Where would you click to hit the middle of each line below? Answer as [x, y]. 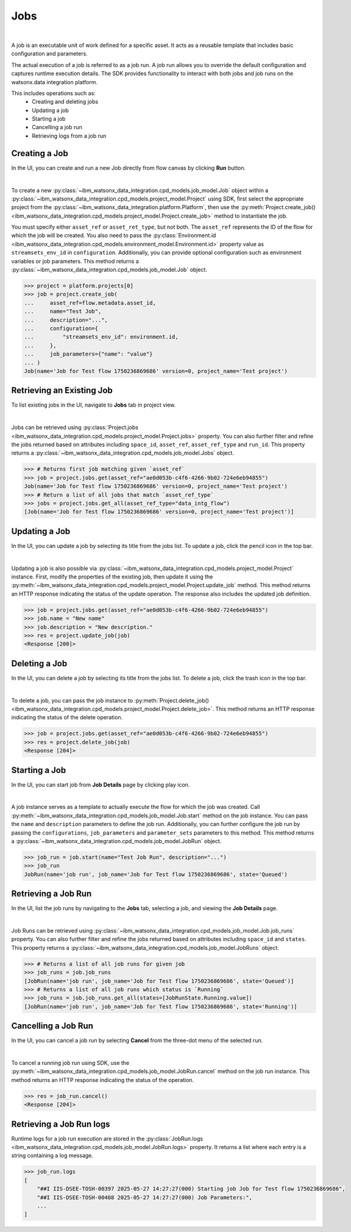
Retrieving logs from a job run [69, 136]
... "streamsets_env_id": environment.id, [101, 337]
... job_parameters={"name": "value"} [88, 354]
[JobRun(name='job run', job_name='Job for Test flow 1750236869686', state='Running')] [161, 1006]
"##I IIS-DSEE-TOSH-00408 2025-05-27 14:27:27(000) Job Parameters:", [145, 1197]
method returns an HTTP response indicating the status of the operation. [103, 1080]
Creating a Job [40, 153]
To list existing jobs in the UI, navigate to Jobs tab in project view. [94, 405]
